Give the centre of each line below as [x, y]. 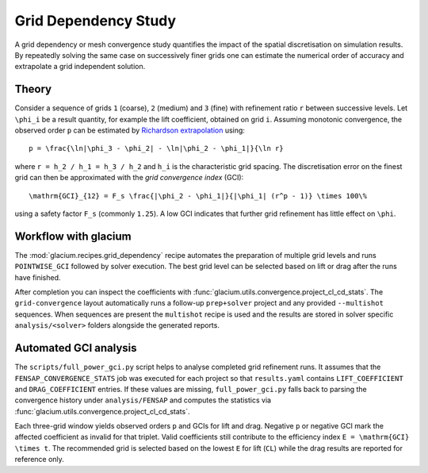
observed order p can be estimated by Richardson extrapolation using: [130, 130]
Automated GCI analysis [76, 348]
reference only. [40, 460]
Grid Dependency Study [96, 21]
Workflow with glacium [73, 236]
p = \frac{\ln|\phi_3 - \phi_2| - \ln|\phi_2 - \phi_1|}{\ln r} [157, 148]
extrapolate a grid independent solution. [80, 67]
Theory [33, 89]
